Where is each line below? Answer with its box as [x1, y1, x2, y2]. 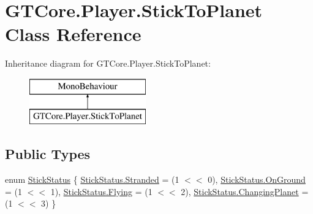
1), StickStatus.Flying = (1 [50, 185, 153, 197]
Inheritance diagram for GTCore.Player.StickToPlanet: [5, 57, 211, 70]
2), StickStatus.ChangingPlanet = [181, 185, 309, 197]
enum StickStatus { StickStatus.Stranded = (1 [5, 173, 179, 186]
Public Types [5, 144, 91, 163]
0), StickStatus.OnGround [208, 173, 306, 186]
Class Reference [5, 21, 141, 46]
